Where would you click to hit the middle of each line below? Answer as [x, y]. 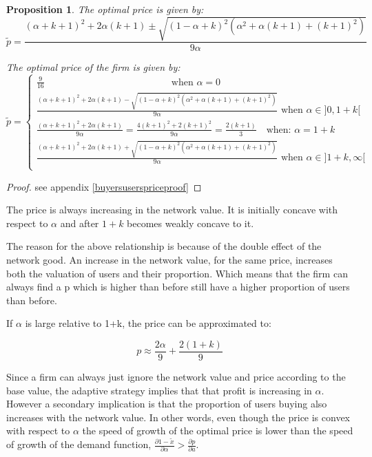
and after [80, 223]
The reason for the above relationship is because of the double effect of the [164, 246]
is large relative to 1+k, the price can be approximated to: [148, 323]
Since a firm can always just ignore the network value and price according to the [176, 376]
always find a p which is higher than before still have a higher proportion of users [178, 287]
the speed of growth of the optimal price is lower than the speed [218, 431]
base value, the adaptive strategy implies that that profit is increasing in [159, 390]
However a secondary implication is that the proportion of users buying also [167, 404]
